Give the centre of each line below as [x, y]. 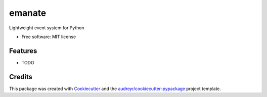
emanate [28, 13]
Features [23, 51]
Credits [21, 77]
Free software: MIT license [49, 37]
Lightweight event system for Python [46, 28]
